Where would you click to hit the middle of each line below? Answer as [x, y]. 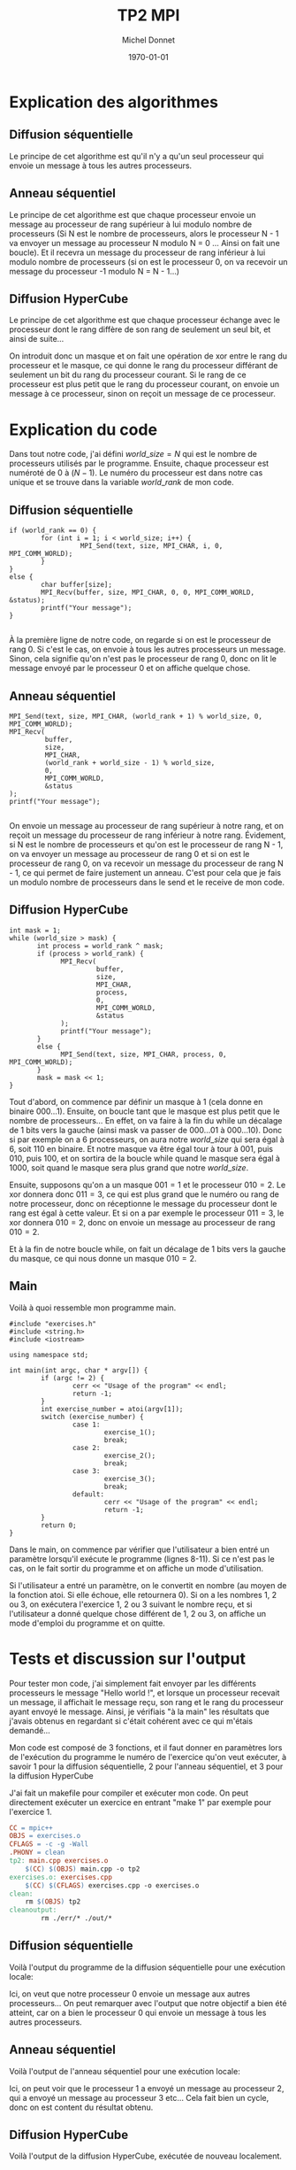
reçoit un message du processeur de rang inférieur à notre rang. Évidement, [148, 835]
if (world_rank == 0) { [53, 531]
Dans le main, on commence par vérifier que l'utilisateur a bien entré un [139, 1549]
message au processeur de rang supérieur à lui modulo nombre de [131, 224]
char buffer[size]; [77, 585]
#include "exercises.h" [53, 1324]
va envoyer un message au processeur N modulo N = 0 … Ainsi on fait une [144, 243]
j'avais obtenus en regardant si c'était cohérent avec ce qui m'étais [131, 1721]
